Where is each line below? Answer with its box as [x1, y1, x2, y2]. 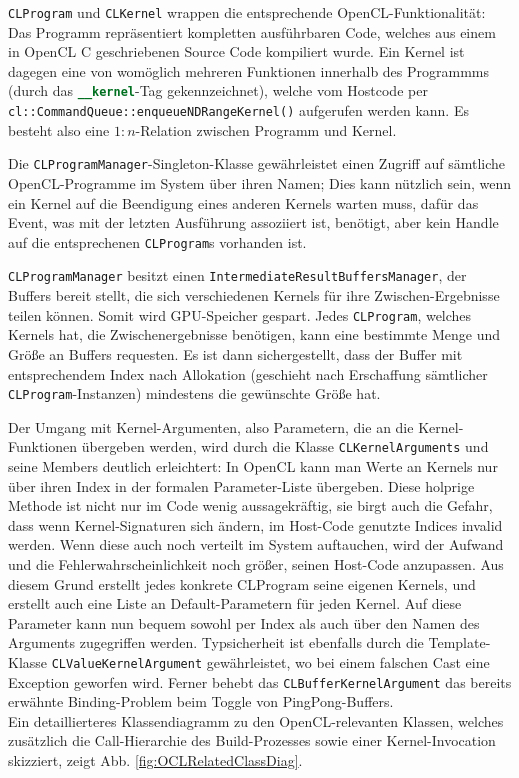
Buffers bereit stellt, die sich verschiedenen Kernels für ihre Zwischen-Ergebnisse [8, 285, 500, 306]
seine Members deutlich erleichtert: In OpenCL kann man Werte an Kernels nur [8, 456, 498, 477]
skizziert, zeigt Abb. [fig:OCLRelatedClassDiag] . [8, 750, 303, 771]
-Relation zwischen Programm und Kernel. [135, 119, 397, 140]
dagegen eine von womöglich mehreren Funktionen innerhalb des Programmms [8, 60, 490, 81]
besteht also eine [8, 119, 110, 140]
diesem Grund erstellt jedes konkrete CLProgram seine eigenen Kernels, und [8, 573, 476, 594]
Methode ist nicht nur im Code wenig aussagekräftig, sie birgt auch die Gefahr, [8, 495, 493, 516]
